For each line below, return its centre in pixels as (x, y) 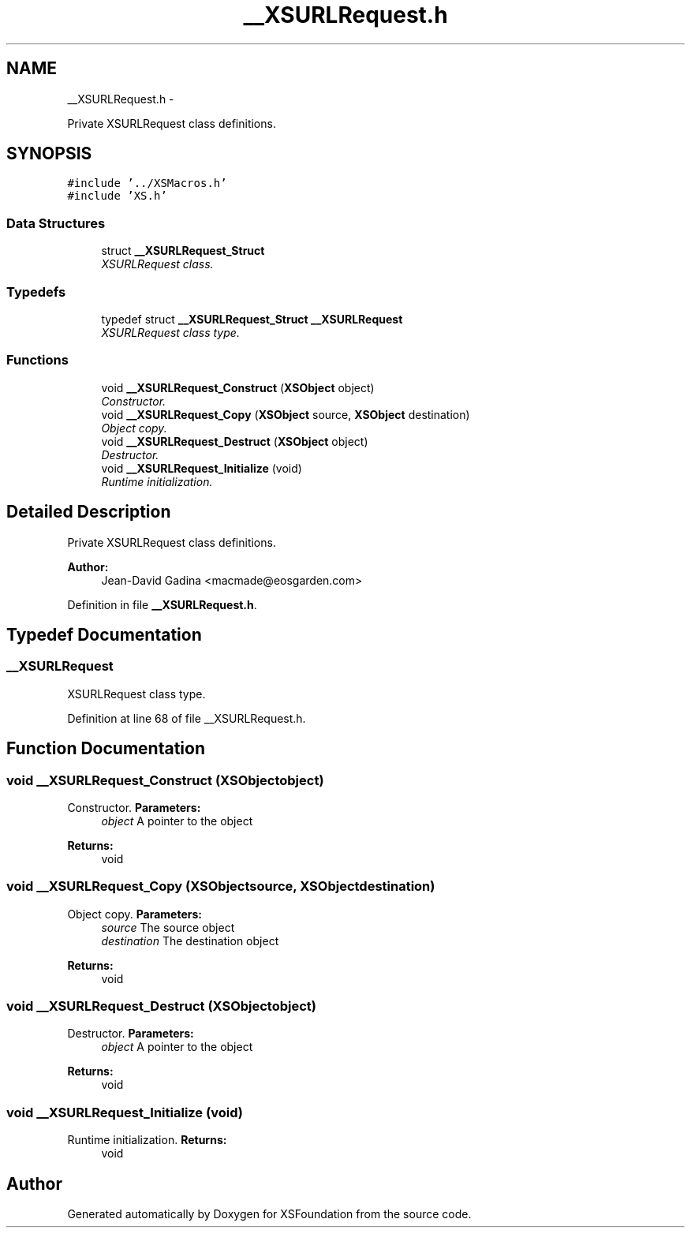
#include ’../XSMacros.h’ (147, 183)
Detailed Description (89, 512)
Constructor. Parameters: (134, 807)
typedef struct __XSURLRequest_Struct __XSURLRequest (252, 319)
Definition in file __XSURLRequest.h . (162, 604)
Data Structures (56, 223)
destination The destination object (190, 940)
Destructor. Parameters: (131, 1034)
